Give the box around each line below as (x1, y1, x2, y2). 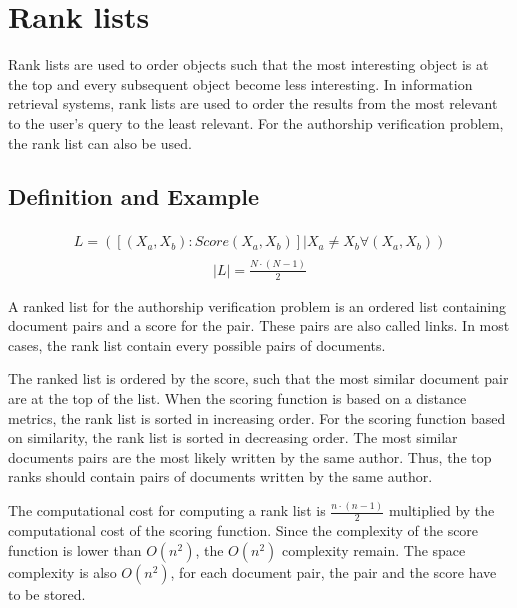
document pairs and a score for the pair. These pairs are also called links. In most (8, 315, 510, 336)
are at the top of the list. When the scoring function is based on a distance (8, 387, 467, 408)
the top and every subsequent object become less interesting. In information (8, 73, 473, 94)
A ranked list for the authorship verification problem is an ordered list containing (8, 295, 507, 316)
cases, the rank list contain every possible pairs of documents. (8, 334, 386, 355)
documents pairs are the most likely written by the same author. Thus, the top (8, 446, 492, 467)
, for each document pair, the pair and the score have (170, 561, 497, 582)
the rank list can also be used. (8, 132, 192, 153)
